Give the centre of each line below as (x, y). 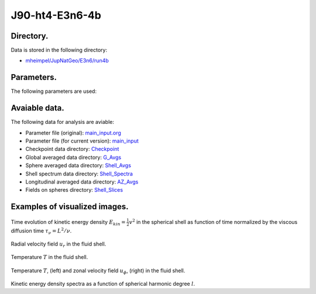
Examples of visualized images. (70, 207)
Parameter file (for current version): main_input (82, 141)
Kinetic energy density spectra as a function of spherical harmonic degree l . (103, 284)
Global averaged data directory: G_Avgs (73, 157)
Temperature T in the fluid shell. (49, 257)
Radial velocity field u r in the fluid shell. (59, 244)
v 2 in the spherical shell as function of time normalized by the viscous (213, 222)
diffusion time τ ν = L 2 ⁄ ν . (41, 231)
